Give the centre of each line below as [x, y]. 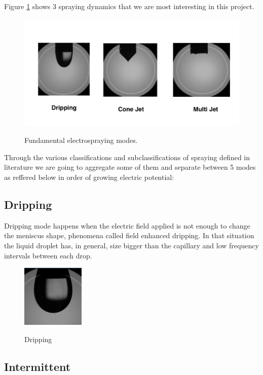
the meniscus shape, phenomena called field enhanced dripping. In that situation [129, 235]
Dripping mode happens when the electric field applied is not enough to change [127, 225]
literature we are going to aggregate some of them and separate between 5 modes [130, 167]
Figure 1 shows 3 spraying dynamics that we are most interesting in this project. [129, 6]
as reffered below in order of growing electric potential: [89, 177]
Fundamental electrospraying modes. [81, 140]
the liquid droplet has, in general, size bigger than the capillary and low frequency [131, 245]
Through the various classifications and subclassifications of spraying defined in [127, 157]
